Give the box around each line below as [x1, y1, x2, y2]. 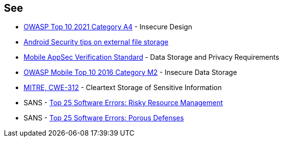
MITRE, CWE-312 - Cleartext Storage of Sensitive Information [24, 83, 222, 92]
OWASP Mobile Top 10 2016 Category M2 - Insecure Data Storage [24, 68, 237, 77]
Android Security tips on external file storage [24, 38, 169, 47]
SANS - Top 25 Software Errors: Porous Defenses [24, 114, 184, 122]
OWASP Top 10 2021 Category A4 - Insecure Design [24, 23, 192, 31]
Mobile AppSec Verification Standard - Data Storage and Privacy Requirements [24, 53, 280, 62]
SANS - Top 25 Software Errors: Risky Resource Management [24, 98, 223, 107]
